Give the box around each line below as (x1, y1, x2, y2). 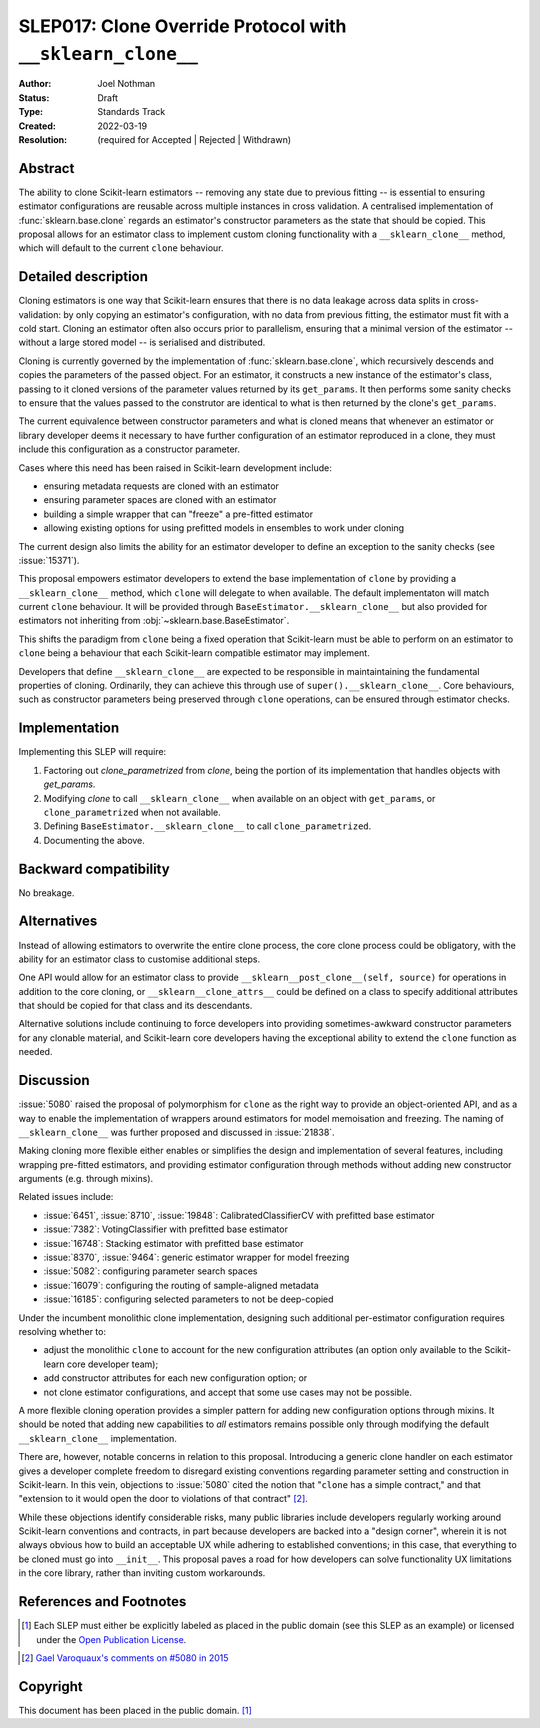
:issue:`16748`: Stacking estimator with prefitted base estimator (43, 1237, 304, 1249)
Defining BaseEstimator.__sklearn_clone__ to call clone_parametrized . (43, 820, 372, 832)
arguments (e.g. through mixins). (18, 1173, 154, 1185)
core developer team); (66, 1358, 159, 1370)
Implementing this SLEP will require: (18, 746, 167, 758)
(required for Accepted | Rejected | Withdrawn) (97, 133, 292, 145)
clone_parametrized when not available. (43, 806, 222, 818)
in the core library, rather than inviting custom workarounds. (18, 1567, 266, 1579)
